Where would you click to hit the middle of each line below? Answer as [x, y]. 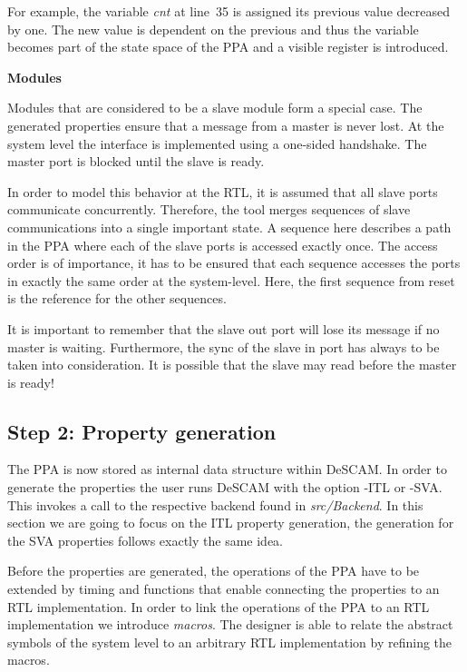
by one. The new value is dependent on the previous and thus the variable [213, 29]
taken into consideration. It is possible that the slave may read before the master [232, 365]
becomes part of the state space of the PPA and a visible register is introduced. [228, 47]
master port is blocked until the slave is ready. [136, 161]
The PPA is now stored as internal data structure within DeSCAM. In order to [227, 469]
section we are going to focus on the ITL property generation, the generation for [231, 523]
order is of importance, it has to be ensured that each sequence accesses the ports [234, 263]
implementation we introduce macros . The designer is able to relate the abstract [230, 624]
